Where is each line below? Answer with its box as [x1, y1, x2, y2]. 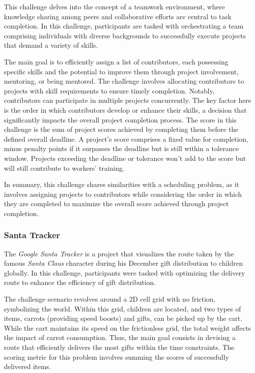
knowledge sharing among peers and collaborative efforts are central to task [4, 11, 231, 21]
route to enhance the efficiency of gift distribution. [4, 277, 156, 287]
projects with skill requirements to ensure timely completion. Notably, [4, 85, 215, 95]
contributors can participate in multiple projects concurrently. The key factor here [4, 95, 252, 105]
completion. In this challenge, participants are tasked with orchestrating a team [4, 21, 244, 31]
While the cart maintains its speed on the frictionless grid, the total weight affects [4, 322, 251, 333]
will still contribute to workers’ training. [4, 162, 125, 173]
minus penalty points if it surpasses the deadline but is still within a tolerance [4, 143, 239, 154]
